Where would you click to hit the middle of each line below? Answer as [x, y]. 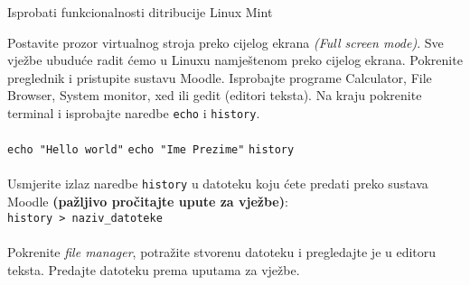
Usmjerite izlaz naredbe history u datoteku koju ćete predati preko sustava [218, 184]
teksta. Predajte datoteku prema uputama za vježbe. [154, 269]
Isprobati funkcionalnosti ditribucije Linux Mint [140, 12]
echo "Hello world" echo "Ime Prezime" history [151, 150]
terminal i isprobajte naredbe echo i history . [134, 112]
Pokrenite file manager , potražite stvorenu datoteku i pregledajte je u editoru [222, 251]
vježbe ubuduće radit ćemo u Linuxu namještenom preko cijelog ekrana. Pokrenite [235, 60]
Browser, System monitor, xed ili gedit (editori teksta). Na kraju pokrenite [215, 95]
